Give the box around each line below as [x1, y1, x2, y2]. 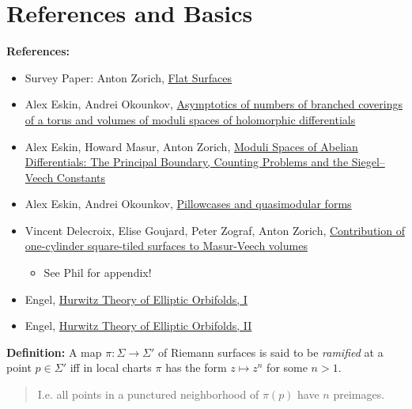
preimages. [333, 386, 385, 403]
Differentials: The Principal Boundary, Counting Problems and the [25, 153, 349, 170]
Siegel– [351, 153, 385, 170]
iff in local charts [70, 359, 152, 376]
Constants [56, 169, 106, 185]
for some [266, 359, 308, 376]
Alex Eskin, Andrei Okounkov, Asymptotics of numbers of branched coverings [25, 96, 403, 112]
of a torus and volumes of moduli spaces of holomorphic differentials [25, 111, 356, 127]
